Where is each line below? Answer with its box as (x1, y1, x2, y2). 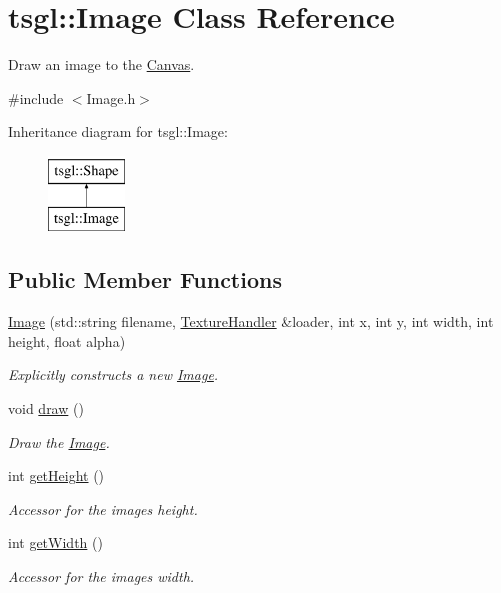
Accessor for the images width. (8, 566, 195, 587)
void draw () (8, 398, 84, 419)
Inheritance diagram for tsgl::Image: (8, 121, 228, 142)
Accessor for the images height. (8, 498, 198, 519)
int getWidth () (8, 532, 103, 553)
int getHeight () (8, 465, 105, 486)
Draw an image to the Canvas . (8, 54, 195, 75)
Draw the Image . (8, 431, 110, 452)
